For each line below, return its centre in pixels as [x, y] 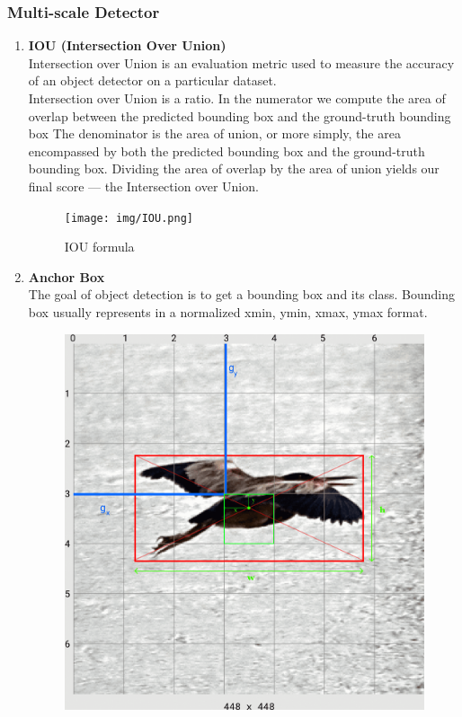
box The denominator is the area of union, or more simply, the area [214, 133]
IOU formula [99, 247]
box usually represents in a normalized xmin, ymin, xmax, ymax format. [228, 312]
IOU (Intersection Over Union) [127, 45]
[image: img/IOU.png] [129, 218]
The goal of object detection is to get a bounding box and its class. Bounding [241, 294]
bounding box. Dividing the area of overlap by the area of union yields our [234, 168]
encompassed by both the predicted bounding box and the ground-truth [227, 150]
